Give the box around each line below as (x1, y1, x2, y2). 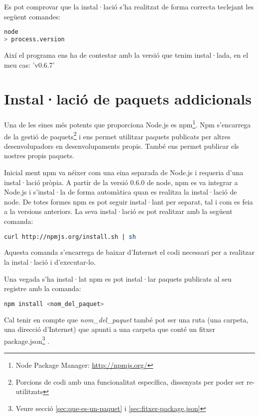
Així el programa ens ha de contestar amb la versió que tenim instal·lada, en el (4, 49, 249, 60)
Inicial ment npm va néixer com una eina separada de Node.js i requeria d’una (4, 167, 244, 177)
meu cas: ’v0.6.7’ (4, 59, 55, 70)
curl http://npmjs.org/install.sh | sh (4, 233, 136, 240)
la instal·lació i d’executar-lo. (4, 256, 96, 267)
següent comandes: (4, 11, 61, 21)
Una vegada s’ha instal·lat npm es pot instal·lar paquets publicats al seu (4, 273, 232, 284)
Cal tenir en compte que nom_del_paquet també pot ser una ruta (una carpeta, (4, 314, 249, 324)
